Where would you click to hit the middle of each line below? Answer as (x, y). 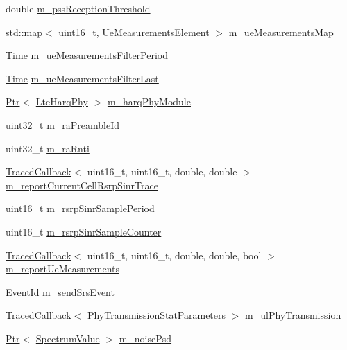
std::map (24, 32)
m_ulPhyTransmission (293, 315)
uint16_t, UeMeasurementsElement (134, 32)
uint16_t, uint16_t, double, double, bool (174, 255)
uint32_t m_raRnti (48, 148)
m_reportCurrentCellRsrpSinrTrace (82, 185)
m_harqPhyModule (149, 102)
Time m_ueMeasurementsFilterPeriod (87, 55)
